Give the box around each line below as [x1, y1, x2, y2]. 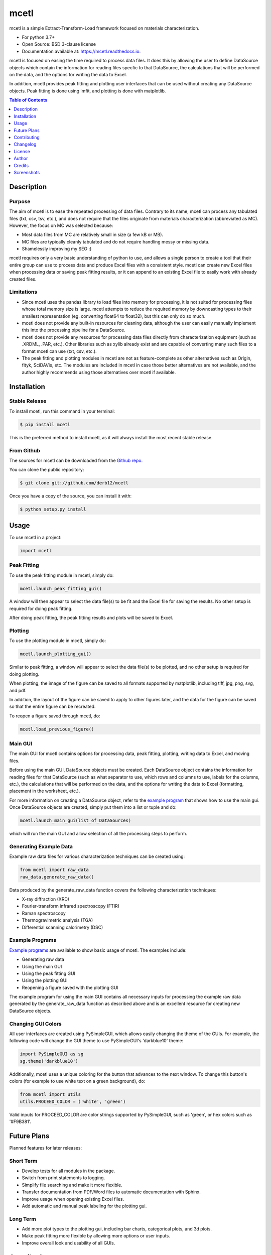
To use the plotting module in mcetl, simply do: [9, 638, 106, 644]
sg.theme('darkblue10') [20, 1058, 79, 1064]
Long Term [9, 1215, 36, 1222]
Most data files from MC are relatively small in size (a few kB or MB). [22, 231, 163, 238]
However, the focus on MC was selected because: [9, 222, 113, 228]
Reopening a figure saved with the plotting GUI [22, 984, 119, 990]
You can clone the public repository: [9, 467, 84, 473]
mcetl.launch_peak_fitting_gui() [20, 585, 102, 591]
